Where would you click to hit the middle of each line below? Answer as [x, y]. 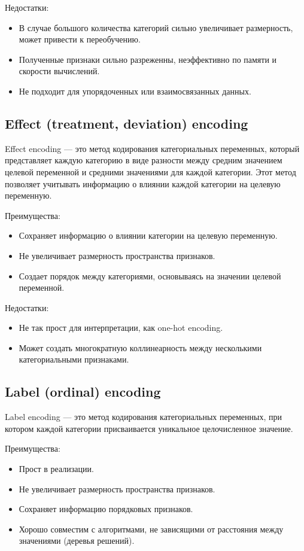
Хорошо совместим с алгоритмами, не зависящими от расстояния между [151, 529]
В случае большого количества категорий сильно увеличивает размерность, [156, 27]
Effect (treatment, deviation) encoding [127, 123]
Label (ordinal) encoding [83, 392]
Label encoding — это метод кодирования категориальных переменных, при [143, 417]
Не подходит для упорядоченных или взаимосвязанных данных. [135, 91]
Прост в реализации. [56, 469]
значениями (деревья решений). [77, 541]
